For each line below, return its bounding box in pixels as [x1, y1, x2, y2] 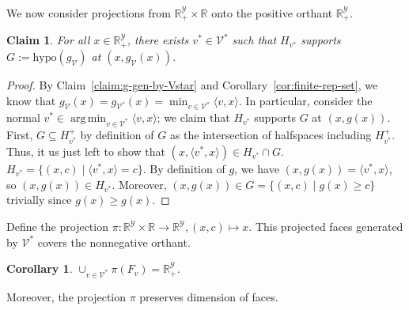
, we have [234, 161, 279, 177]
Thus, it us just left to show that [6, 143, 165, 160]
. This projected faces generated [248, 218, 403, 235]
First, [6, 127, 33, 143]
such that [232, 32, 277, 48]
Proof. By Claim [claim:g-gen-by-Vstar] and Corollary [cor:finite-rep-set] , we [6, 76, 378, 93]
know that [6, 92, 56, 108]
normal [6, 109, 40, 126]
